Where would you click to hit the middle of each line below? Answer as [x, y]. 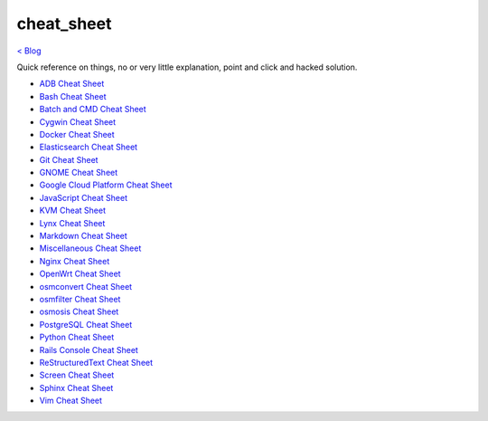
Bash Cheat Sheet [73, 96]
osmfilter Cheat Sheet [80, 299]
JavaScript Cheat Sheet [84, 197]
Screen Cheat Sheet [77, 375]
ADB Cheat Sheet [72, 84]
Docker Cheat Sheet [77, 134]
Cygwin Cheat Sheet [78, 121]
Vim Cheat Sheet [71, 401]
